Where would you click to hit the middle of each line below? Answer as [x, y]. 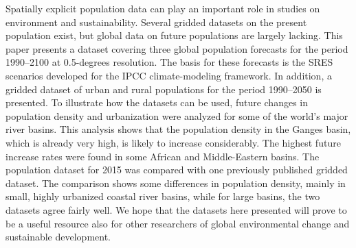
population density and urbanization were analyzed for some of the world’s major [177, 115]
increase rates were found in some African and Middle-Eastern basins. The [163, 156]
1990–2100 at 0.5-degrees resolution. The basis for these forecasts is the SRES [169, 62]
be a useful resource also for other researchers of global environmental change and [178, 223]
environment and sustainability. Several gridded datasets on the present [156, 22]
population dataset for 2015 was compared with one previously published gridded [177, 170]
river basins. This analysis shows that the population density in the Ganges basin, [178, 129]
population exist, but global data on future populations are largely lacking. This [174, 35]
